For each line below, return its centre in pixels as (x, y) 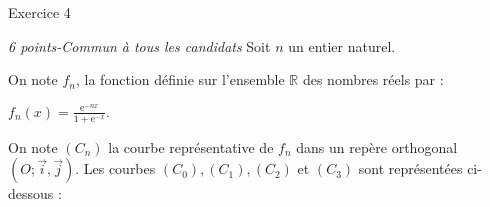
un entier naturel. (342, 45)
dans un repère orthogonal (377, 146)
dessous (31, 193)
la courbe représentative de (191, 146)
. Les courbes (115, 168)
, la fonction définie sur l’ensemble (180, 79)
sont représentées (410, 168)
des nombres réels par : (373, 79)
